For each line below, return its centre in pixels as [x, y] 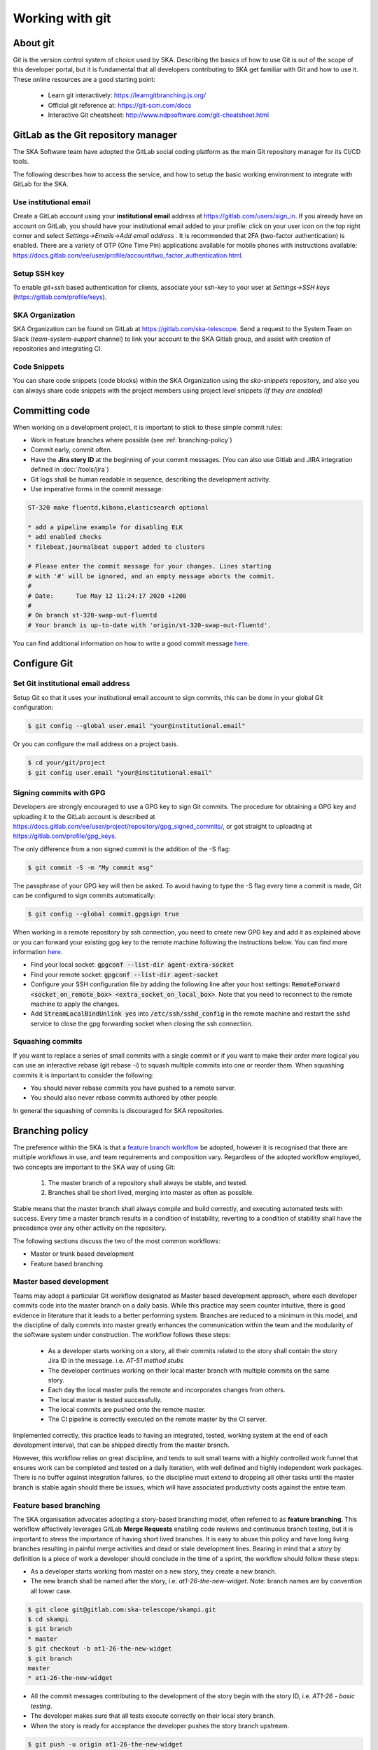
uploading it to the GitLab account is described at [84, 816]
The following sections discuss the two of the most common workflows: [117, 1241]
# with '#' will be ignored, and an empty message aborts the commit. [152, 576]
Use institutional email [52, 202]
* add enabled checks [65, 537]
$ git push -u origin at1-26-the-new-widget [105, 1744]
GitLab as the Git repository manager [95, 135]
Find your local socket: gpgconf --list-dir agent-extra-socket [132, 965]
